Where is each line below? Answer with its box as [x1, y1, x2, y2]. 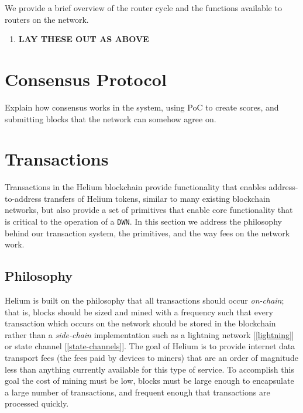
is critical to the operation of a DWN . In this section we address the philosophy [5, 215, 282, 227]
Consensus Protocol [5, 67, 167, 91]
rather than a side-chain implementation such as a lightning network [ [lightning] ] [5, 328, 294, 340]
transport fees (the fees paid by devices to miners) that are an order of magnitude [5, 352, 298, 364]
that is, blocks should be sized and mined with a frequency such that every [5, 305, 273, 318]
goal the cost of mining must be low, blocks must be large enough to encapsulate [5, 374, 294, 387]
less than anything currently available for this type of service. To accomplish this [5, 363, 294, 375]
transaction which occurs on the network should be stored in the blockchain [5, 317, 276, 329]
